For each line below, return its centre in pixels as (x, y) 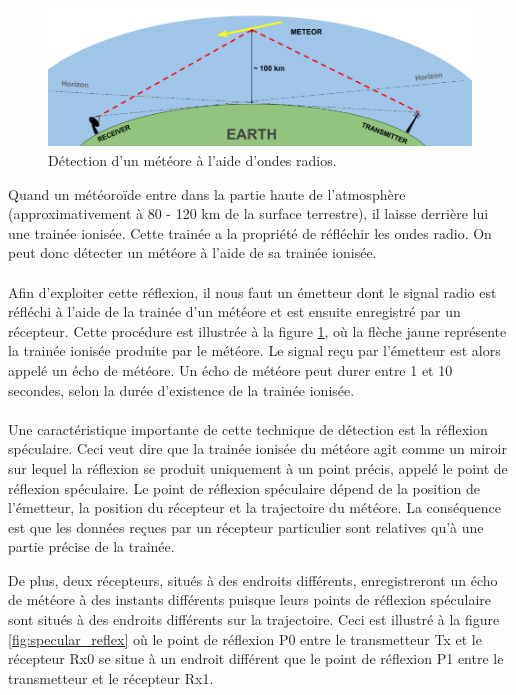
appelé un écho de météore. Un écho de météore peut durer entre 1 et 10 (230, 369)
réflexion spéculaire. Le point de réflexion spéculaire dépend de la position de (244, 487)
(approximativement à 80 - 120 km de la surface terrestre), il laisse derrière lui (248, 213)
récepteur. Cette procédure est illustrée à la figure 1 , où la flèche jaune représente (257, 330)
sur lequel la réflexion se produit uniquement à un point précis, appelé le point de (258, 467)
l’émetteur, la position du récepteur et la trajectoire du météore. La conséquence (254, 507)
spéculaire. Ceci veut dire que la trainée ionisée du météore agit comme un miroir (257, 448)
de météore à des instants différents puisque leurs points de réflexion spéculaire (249, 599)
